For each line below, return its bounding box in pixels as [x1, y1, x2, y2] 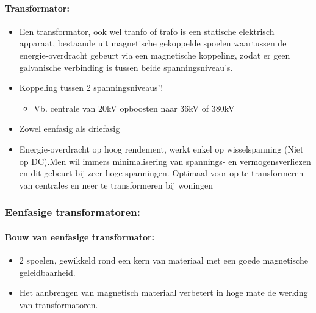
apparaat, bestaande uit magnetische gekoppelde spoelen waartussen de [19, 37, 287, 49]
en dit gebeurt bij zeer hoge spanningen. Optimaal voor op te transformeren [19, 167, 304, 179]
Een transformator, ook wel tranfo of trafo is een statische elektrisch [19, 24, 275, 37]
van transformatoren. [19, 298, 98, 311]
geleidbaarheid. [19, 265, 76, 278]
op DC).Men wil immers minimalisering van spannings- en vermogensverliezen [19, 154, 311, 167]
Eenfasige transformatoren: [5, 204, 140, 220]
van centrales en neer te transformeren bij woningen [19, 178, 214, 191]
